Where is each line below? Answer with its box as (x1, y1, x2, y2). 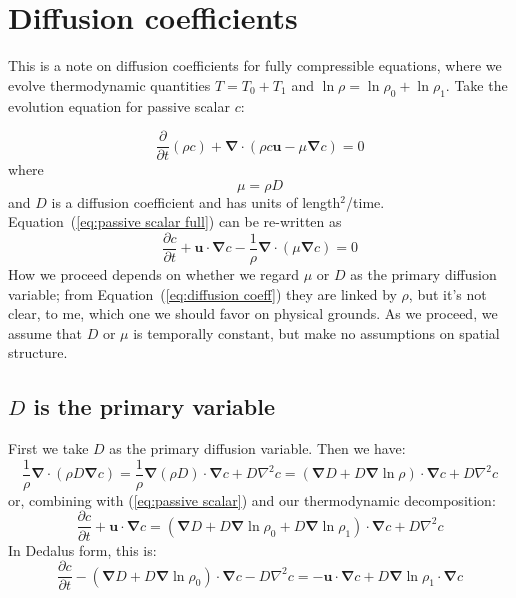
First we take (8, 438, 89, 459)
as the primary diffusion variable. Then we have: (109, 438, 406, 459)
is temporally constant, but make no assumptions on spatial (133, 322, 500, 343)
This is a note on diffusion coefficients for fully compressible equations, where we (8, 55, 502, 76)
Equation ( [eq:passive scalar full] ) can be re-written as (8, 211, 342, 232)
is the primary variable (33, 391, 276, 422)
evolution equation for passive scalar (8, 95, 230, 116)
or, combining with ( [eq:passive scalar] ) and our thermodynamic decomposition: (8, 489, 496, 510)
